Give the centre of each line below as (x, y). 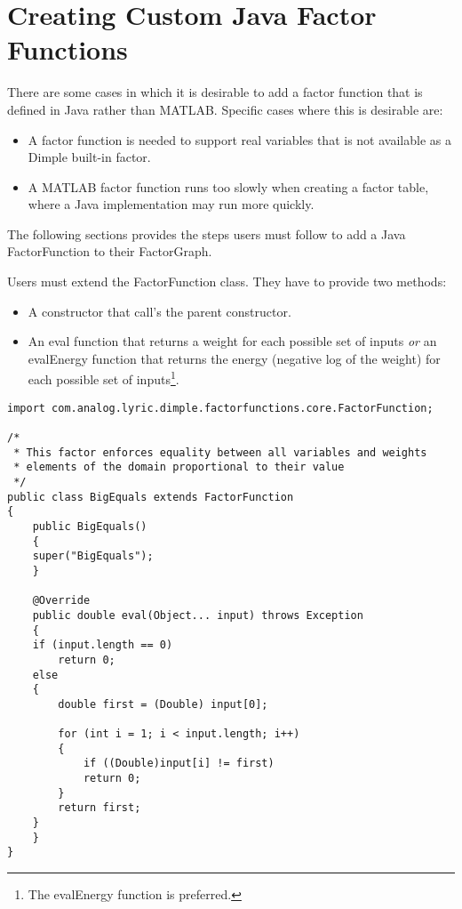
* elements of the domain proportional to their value (179, 467)
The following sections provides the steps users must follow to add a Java (207, 233)
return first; (100, 808)
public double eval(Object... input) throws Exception (198, 615)
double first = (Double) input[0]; (163, 704)
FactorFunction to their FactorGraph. (110, 251)
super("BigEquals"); (93, 556)
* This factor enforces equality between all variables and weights (220, 452)
